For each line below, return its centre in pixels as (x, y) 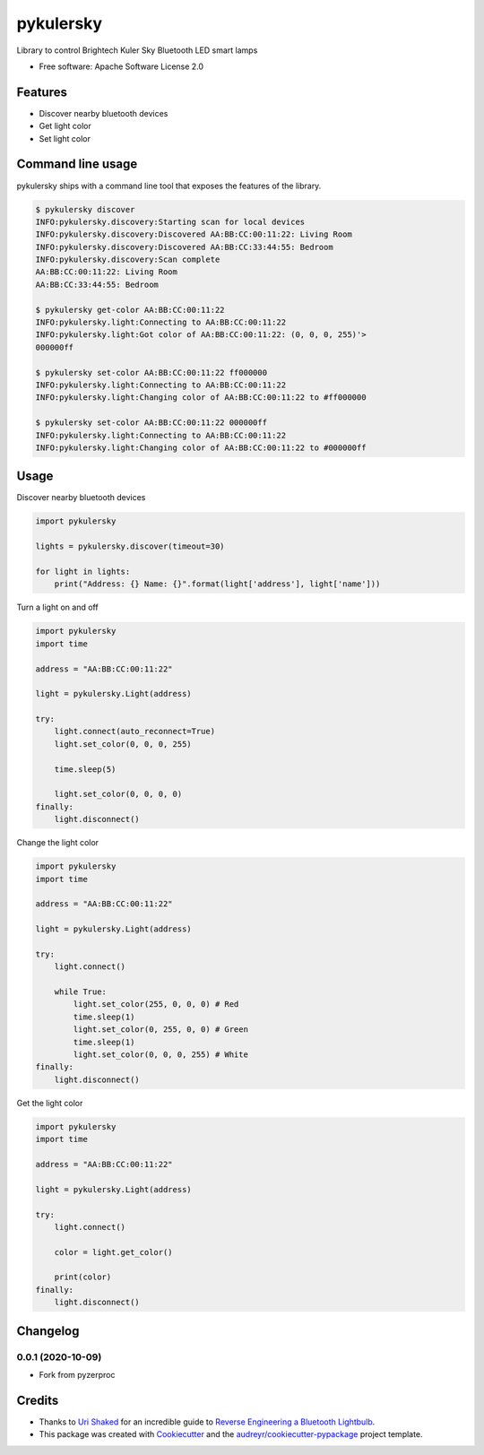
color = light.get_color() (114, 1252)
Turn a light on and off (57, 607)
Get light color (65, 126)
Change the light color (57, 843)
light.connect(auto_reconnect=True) (134, 732)
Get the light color (50, 1103)
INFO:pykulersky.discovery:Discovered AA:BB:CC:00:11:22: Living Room (194, 234)
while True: (81, 992)
